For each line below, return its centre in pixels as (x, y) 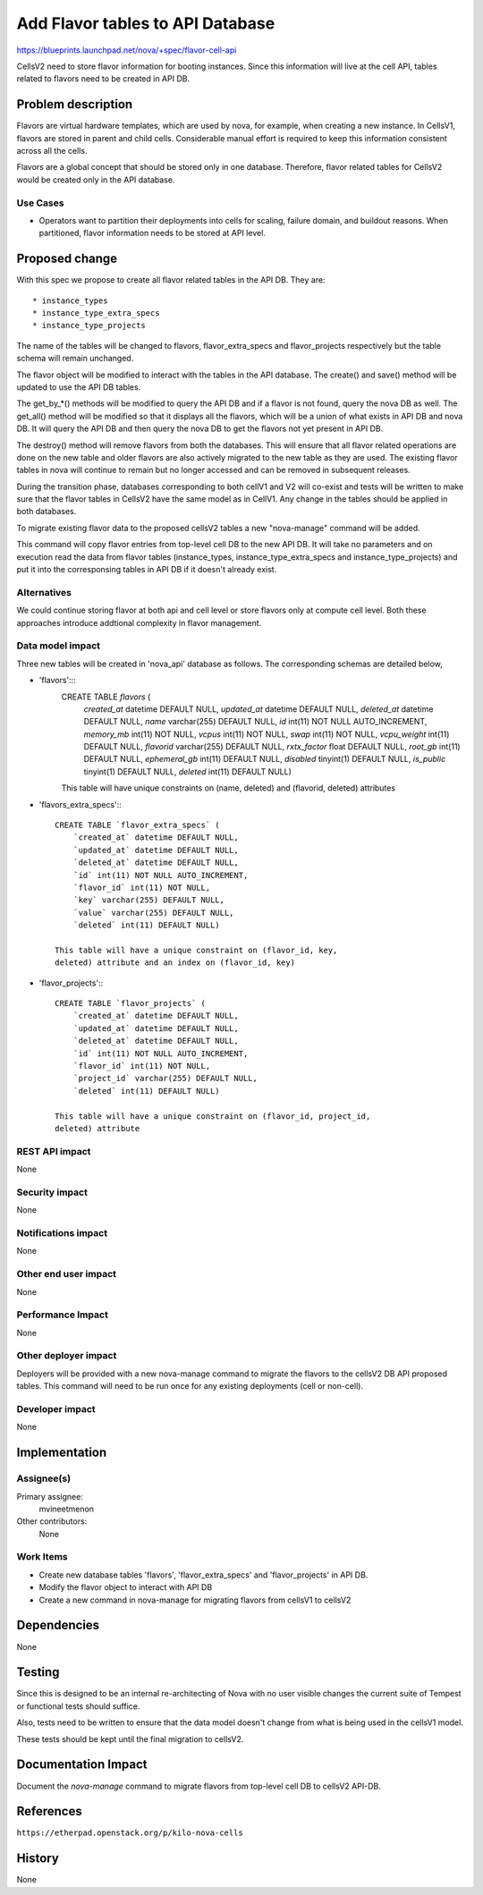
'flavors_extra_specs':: (80, 804)
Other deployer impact (67, 1356)
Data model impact (59, 646)
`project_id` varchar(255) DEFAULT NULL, (165, 1079)
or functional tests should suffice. (78, 1706)
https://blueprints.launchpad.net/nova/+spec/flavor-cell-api (127, 50)
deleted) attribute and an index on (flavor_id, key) (175, 963)
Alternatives (44, 592)
